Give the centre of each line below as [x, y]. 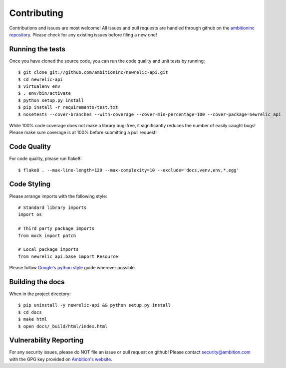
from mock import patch [47, 235]
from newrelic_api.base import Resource [68, 256]
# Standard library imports [52, 207]
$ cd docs [30, 312]
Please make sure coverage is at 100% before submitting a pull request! [83, 133]
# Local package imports [48, 250]
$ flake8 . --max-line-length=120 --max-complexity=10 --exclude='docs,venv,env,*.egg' [129, 170]
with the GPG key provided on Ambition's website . [61, 359]
